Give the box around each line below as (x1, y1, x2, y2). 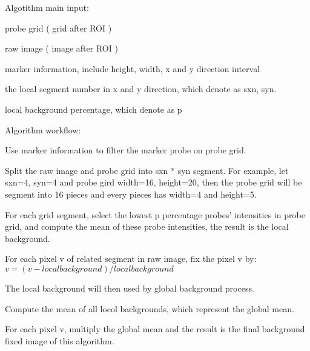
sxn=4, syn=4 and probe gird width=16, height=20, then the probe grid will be (5, 176, 302, 189)
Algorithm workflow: (5, 123, 81, 136)
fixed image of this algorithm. (5, 334, 114, 347)
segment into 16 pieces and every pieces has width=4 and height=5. (5, 187, 257, 200)
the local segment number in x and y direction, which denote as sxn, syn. (5, 82, 277, 95)
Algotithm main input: (5, 1, 89, 13)
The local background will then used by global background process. (5, 281, 254, 294)
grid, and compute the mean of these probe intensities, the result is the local (5, 220, 289, 233)
